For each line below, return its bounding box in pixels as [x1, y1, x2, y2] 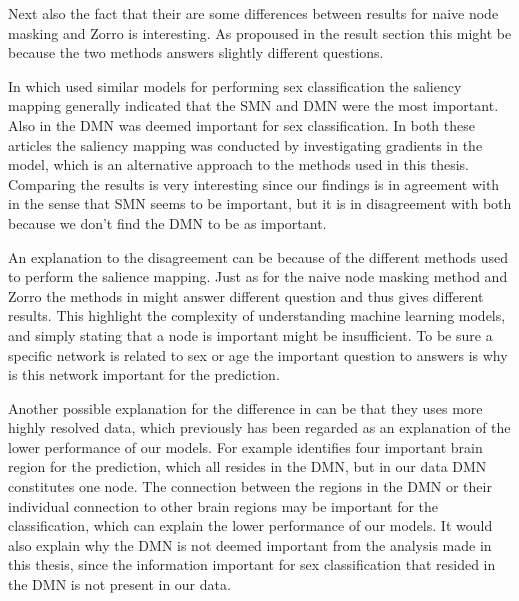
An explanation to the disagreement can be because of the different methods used [8, 246, 509, 267]
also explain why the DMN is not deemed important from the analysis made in [8, 534, 492, 555]
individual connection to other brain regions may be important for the [8, 495, 439, 516]
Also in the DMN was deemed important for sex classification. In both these [8, 114, 475, 135]
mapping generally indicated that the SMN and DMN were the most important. [8, 95, 499, 116]
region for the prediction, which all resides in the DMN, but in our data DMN [8, 456, 487, 477]
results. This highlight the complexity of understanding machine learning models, [8, 305, 506, 326]
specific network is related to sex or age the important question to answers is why [8, 344, 508, 365]
